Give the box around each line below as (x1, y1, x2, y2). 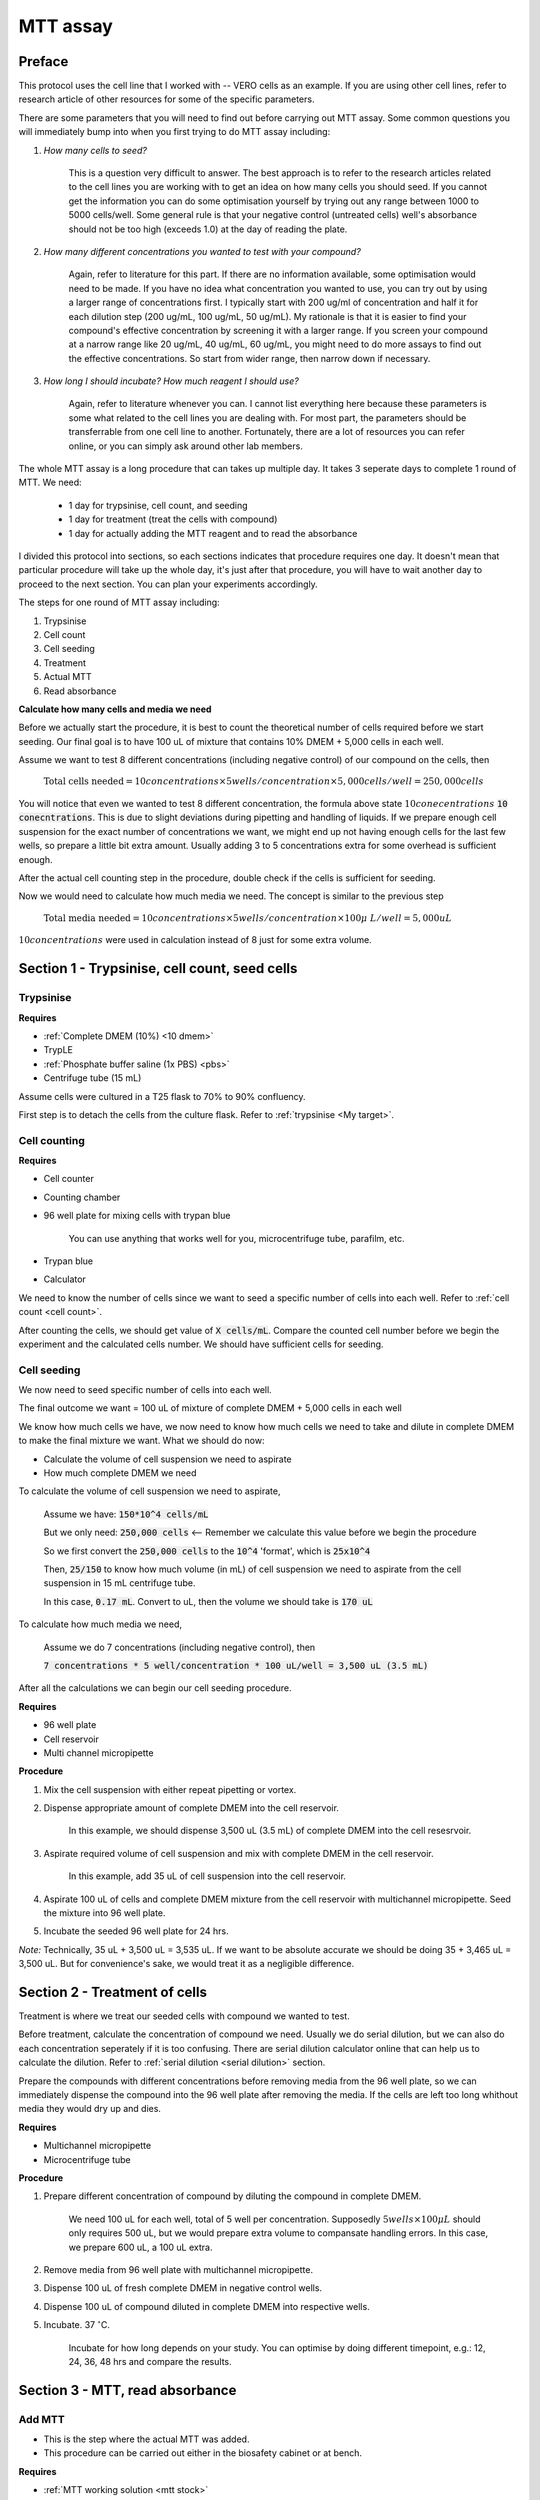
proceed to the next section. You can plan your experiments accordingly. (18, 578, 319, 590)
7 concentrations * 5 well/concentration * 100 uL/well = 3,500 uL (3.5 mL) (43, 1660, 429, 1671)
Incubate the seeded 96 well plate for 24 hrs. (43, 1925, 229, 1937)
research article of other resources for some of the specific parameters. (18, 93, 315, 105)
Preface (18, 53, 69, 70)
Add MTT (18, 2412, 65, 2426)
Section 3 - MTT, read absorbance (18, 2381, 237, 2399)
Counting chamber (43, 1191, 121, 1203)
